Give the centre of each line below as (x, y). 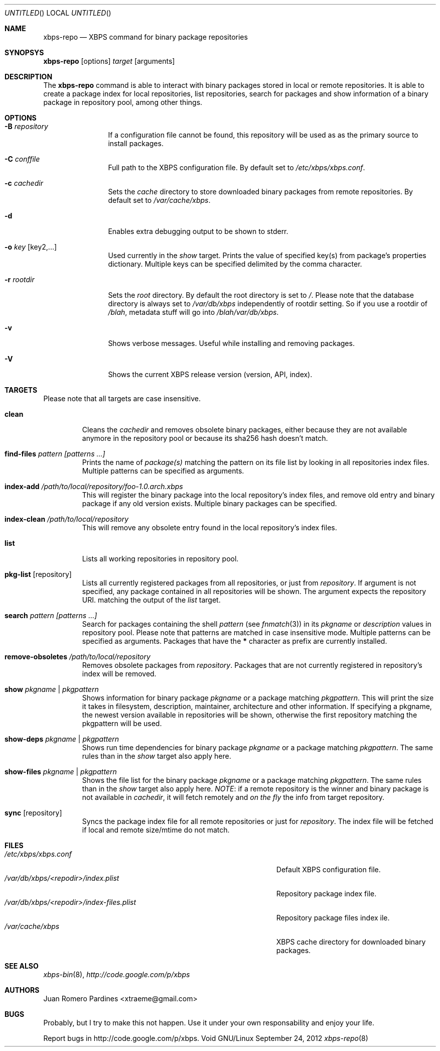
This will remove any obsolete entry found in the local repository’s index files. (209, 528)
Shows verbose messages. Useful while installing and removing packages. (231, 343)
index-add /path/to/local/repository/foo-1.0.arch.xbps (94, 486)
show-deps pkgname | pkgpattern (62, 739)
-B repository (26, 126)
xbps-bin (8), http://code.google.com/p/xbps (117, 974)
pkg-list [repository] (38, 574)
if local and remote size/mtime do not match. (156, 830)
